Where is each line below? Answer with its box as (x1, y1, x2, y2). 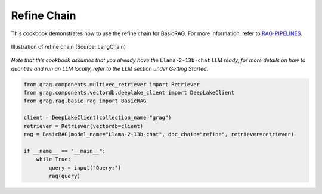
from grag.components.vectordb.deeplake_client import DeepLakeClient (23, 89, 235, 96)
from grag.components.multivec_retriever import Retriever (23, 81, 200, 87)
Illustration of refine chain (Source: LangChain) (11, 43, 126, 50)
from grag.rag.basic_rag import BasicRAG (23, 98, 147, 104)
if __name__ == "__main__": (23, 148, 106, 154)
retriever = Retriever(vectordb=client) (23, 123, 143, 129)
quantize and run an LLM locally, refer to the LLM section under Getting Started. (11, 65, 209, 72)
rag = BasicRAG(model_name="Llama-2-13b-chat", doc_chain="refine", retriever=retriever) (23, 131, 295, 138)
